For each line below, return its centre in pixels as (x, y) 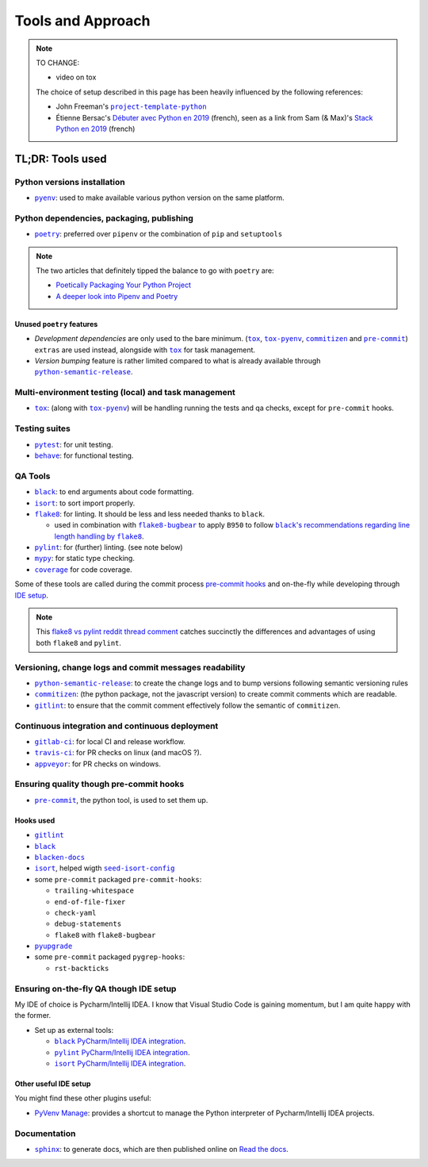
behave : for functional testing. (84, 455)
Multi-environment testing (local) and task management (125, 393)
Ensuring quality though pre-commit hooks (99, 784)
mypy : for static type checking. (84, 559)
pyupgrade (53, 946)
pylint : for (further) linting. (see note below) (109, 547)
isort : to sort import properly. (85, 503)
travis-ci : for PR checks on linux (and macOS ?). (118, 753)
